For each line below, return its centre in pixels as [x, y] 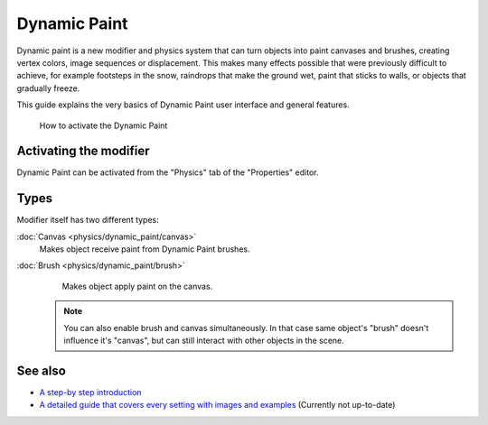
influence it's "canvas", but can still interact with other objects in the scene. [204, 341]
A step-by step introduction [90, 392]
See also [42, 370]
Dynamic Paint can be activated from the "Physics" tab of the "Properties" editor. [168, 172]
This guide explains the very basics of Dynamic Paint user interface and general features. [183, 105]
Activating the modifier [83, 151]
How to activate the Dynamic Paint [103, 125]
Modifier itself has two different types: [88, 220]
